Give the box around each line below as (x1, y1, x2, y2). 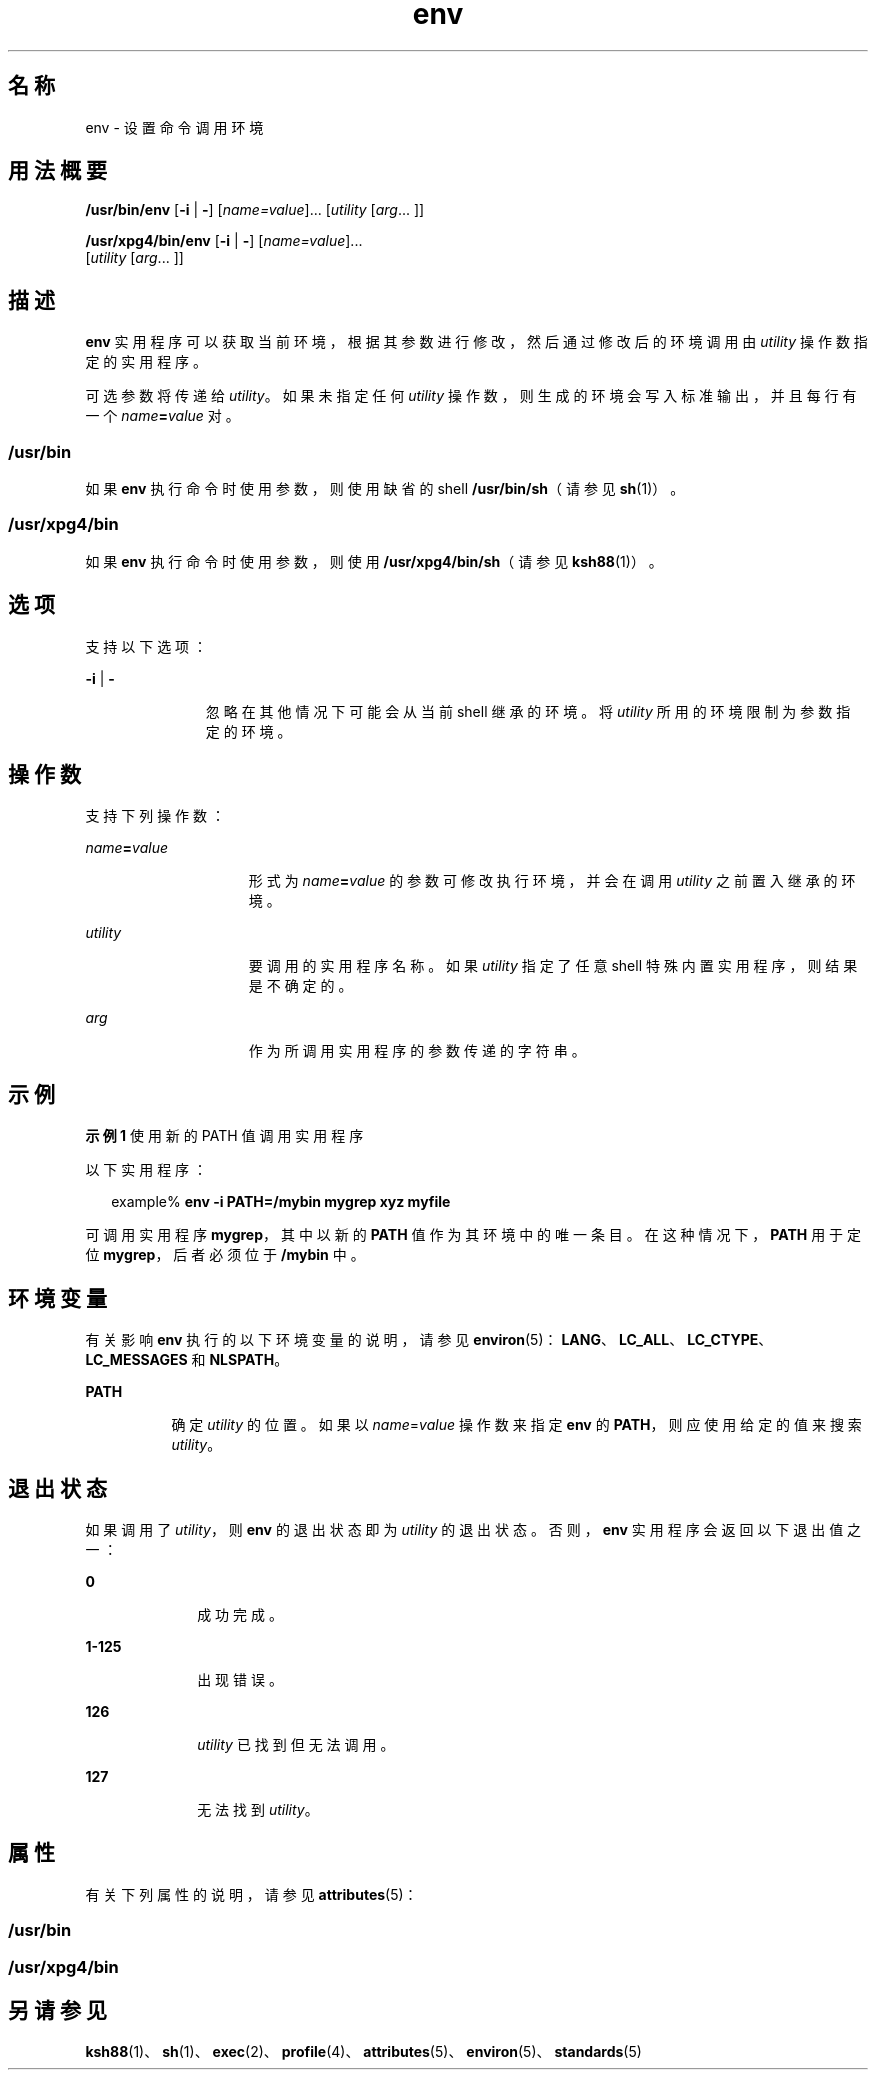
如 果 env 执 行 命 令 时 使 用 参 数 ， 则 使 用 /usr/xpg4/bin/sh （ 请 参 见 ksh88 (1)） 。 (85, 552, 663, 570)
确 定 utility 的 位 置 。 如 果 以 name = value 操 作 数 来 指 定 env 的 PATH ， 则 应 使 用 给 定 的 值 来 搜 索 (171, 1416, 862, 1434)
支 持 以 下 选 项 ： (85, 637, 208, 655)
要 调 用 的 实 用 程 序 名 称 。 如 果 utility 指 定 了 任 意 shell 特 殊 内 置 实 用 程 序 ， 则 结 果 (248, 957, 858, 975)
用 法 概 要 (8, 158, 107, 184)
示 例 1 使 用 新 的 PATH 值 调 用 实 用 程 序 (85, 1127, 364, 1145)
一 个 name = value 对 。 (85, 407, 240, 425)
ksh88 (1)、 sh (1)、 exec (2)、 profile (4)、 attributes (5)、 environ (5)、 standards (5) (85, 2043, 642, 2061)
